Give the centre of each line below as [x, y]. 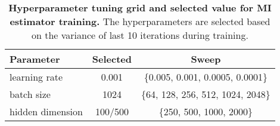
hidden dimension [46, 111]
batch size [30, 94]
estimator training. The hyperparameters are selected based [140, 21]
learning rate [36, 77]
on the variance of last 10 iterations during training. [140, 35]
